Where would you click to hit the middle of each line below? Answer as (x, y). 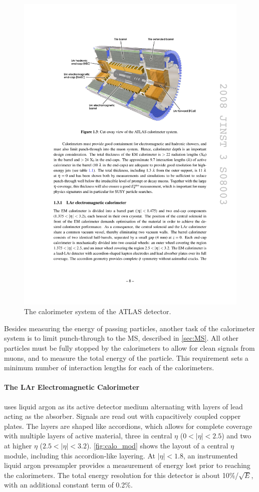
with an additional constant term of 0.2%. (68, 485)
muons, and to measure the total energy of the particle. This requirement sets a (126, 357)
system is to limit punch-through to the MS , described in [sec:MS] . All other (121, 338)
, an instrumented (210, 455)
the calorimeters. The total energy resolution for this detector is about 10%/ (121, 475)
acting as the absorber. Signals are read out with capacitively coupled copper (122, 416)
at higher (18, 446)
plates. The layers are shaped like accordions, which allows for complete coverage (128, 426)
